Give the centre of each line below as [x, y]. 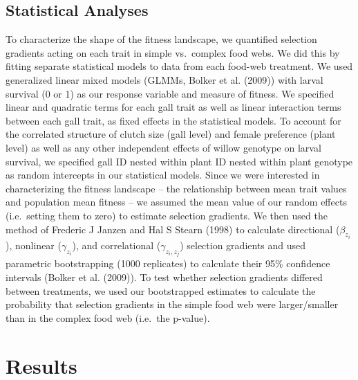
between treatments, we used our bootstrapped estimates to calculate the [161, 290]
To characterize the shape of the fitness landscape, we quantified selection [161, 39]
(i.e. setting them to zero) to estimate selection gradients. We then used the [167, 215]
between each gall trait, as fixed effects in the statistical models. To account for [173, 120]
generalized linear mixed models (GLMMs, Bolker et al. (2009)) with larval [164, 79]
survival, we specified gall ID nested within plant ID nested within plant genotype [179, 161]
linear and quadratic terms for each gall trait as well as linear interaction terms [173, 107]
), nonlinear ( [34, 245]
